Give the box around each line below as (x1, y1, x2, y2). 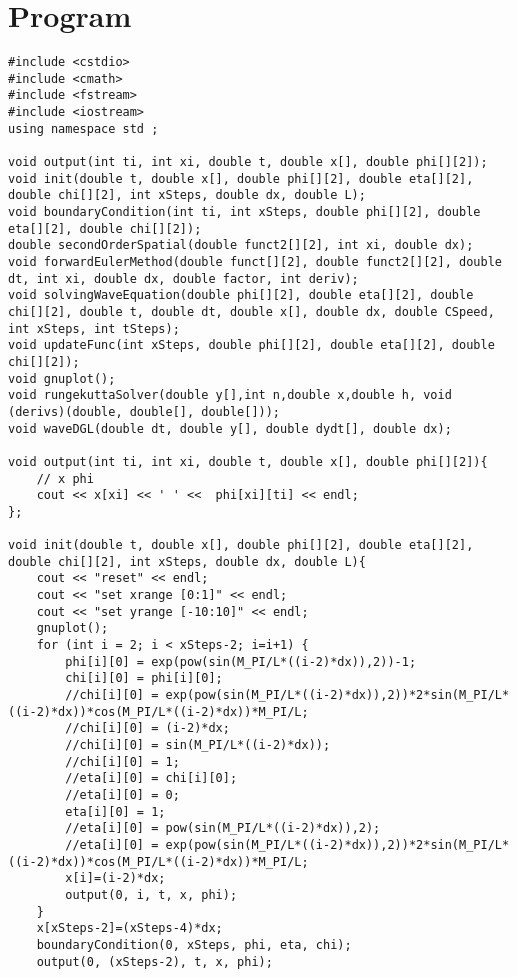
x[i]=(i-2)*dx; (65, 871, 166, 886)
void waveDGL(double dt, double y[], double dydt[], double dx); (8, 421, 452, 436)
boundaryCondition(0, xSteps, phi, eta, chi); (36, 937, 352, 952)
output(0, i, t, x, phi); (65, 887, 238, 902)
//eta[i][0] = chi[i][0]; (65, 771, 238, 786)
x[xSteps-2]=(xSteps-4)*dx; (36, 921, 223, 936)
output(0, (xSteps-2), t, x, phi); (36, 954, 273, 969)
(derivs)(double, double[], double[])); (8, 404, 281, 419)
